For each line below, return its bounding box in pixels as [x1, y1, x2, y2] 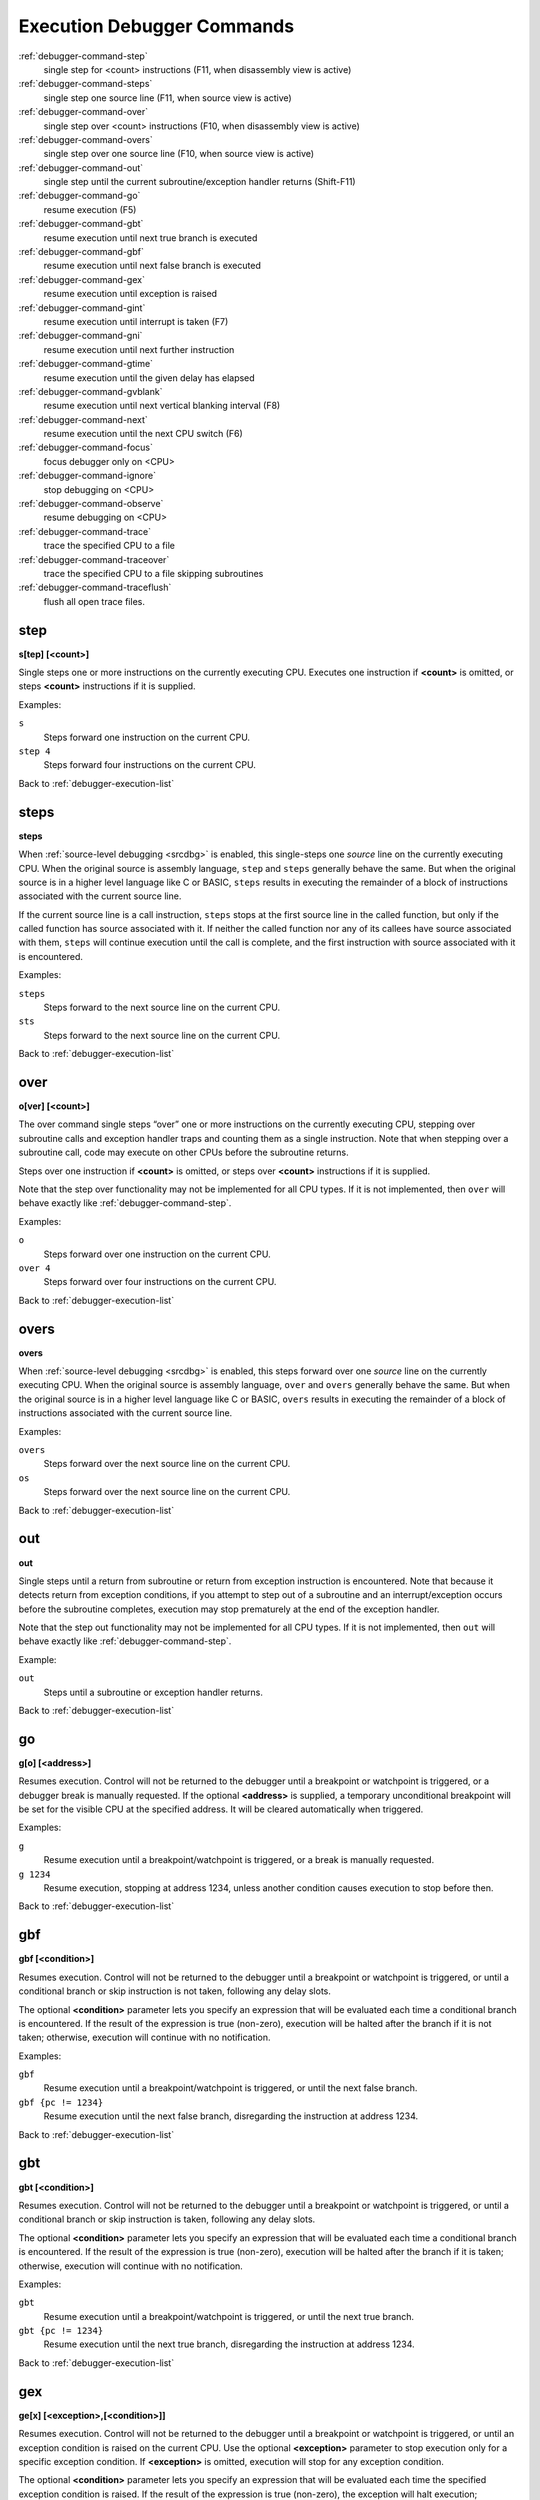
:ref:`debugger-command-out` [18, 161, 144, 174]
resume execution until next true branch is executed [43, 231, 258, 244]
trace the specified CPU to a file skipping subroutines [43, 568, 264, 579]
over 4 [18, 1263, 51, 1274]
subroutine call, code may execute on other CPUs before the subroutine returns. [18, 1146, 349, 1159]
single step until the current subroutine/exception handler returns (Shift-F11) [43, 176, 356, 188]
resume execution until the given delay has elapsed [43, 371, 255, 384]
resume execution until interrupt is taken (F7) [43, 315, 229, 327]
